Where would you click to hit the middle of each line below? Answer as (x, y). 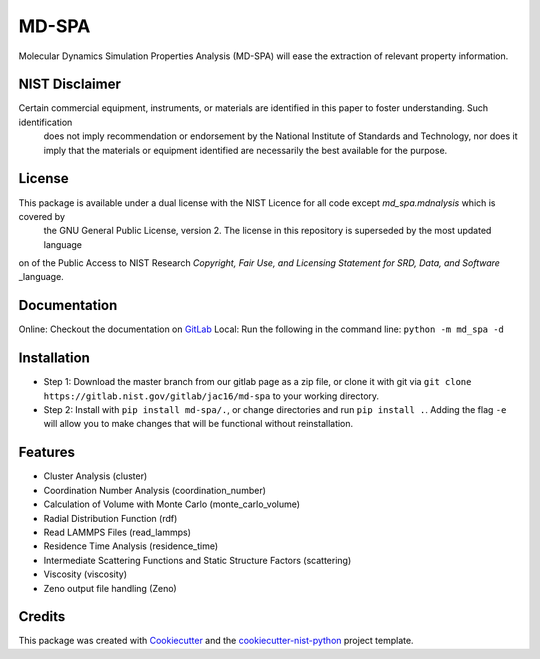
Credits (42, 616)
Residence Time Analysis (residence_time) (131, 546)
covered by (41, 216)
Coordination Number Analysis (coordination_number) (155, 490)
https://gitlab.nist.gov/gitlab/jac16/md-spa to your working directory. (211, 396)
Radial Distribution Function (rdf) (110, 518)
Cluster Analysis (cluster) (95, 476)
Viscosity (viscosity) (85, 574)
